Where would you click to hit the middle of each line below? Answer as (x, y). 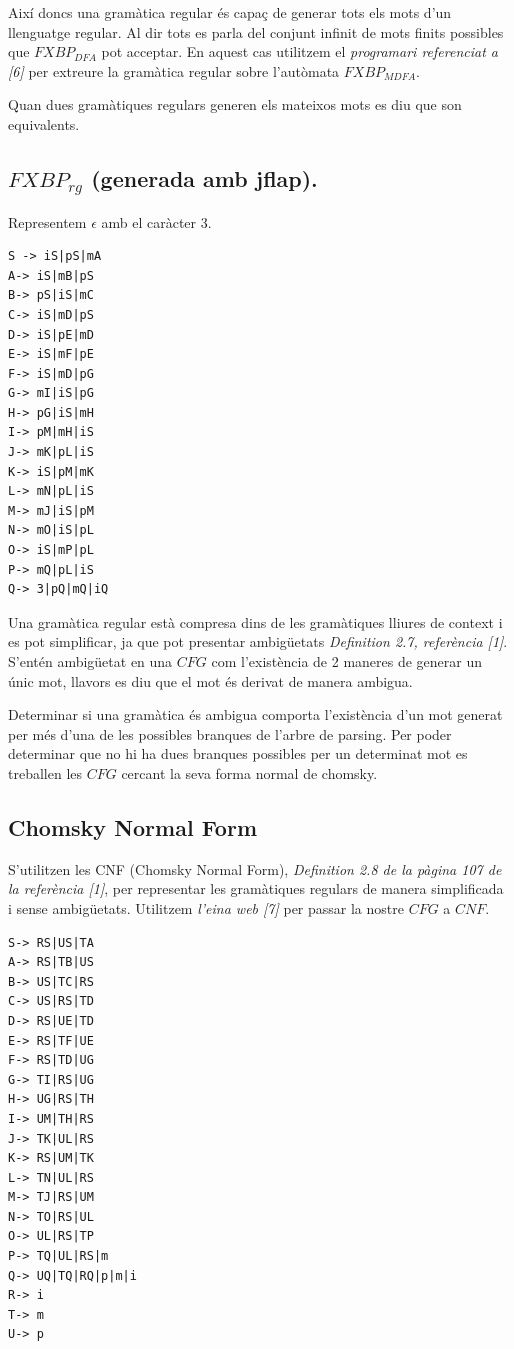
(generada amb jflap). (204, 177)
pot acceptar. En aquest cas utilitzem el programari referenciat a (300, 51)
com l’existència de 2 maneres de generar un (347, 661)
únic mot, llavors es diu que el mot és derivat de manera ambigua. (210, 680)
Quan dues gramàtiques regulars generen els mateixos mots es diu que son (235, 104)
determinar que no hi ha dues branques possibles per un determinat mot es (238, 753)
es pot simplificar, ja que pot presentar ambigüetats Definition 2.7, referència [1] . (258, 641)
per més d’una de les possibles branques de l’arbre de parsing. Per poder (230, 733)
